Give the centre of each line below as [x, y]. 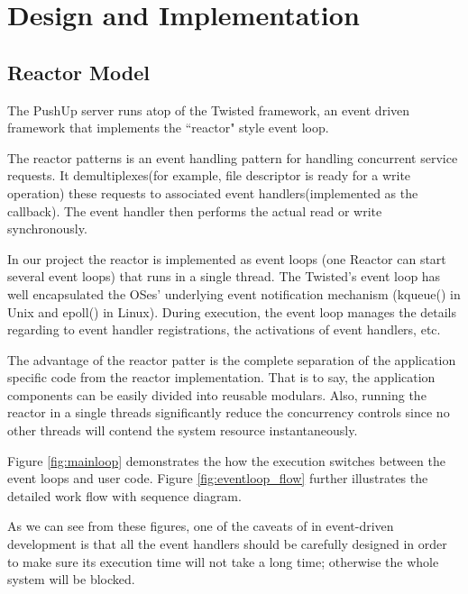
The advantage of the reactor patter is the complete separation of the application [232, 359]
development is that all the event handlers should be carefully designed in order [227, 544]
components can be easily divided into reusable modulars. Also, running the [217, 394]
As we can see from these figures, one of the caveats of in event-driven [201, 526]
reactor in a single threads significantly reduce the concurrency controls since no [229, 412]
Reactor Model [78, 72]
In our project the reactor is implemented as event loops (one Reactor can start [227, 258]
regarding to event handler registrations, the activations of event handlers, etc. [224, 329]
